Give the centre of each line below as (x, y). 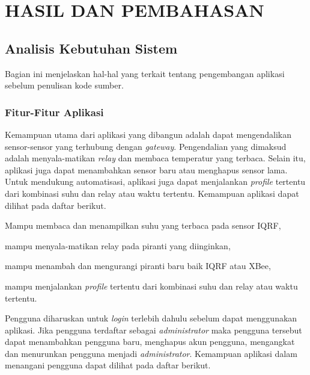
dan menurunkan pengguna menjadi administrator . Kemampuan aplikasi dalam (151, 353)
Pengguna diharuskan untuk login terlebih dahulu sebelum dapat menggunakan (151, 318)
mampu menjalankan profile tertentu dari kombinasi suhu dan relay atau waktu (151, 286)
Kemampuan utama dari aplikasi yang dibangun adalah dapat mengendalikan (148, 134)
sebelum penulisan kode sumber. (64, 85)
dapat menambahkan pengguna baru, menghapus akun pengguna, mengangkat (150, 342)
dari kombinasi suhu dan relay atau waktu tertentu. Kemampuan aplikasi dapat (152, 193)
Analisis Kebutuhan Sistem (91, 48)
